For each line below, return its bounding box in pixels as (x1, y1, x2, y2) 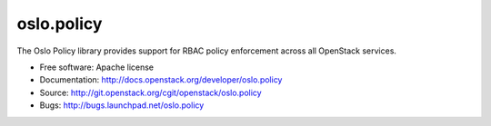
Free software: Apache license (39, 62, 155, 73)
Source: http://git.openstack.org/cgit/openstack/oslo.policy (39, 87, 263, 98)
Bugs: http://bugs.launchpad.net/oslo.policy (39, 100, 205, 111)
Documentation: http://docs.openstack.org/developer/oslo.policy (39, 74, 283, 85)
